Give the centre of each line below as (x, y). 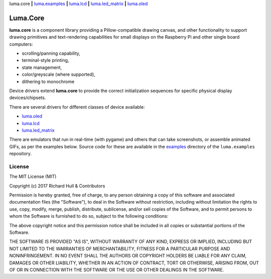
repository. (21, 154)
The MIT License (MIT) (33, 176)
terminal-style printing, (45, 60)
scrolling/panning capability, (51, 53)
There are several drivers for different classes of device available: (77, 107)
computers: (21, 44)
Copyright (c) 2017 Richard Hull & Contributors (57, 185)
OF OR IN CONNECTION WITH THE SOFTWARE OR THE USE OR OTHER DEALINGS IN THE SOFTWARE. (117, 269)
